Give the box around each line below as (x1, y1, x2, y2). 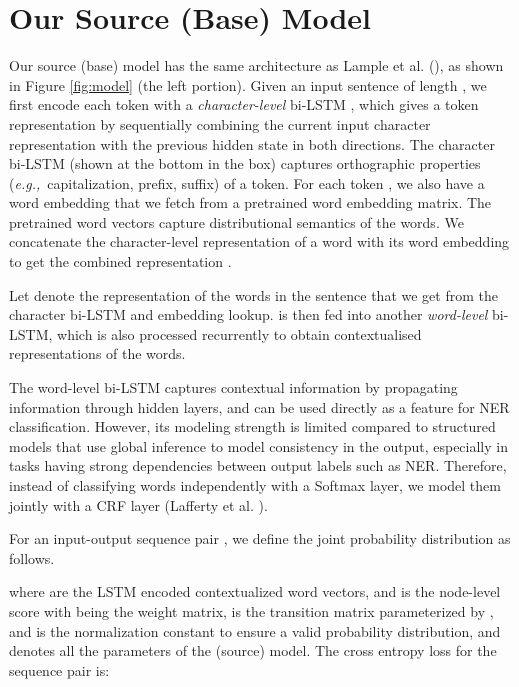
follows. (9, 547, 55, 568)
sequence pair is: (9, 659, 110, 680)
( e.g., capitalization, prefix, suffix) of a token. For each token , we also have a (9, 172, 485, 193)
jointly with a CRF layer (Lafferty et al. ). (9, 494, 268, 515)
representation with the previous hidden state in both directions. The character (9, 133, 495, 154)
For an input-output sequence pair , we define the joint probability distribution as (9, 528, 511, 549)
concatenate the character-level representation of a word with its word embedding (9, 231, 510, 252)
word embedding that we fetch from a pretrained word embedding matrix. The (9, 192, 492, 213)
